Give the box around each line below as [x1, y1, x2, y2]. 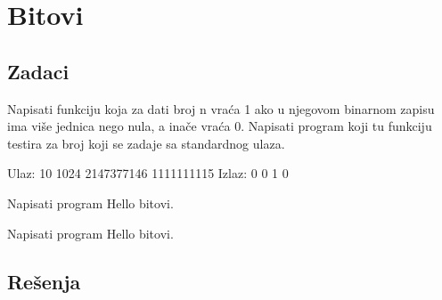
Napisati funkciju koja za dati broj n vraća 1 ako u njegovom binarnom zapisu [7, 99, 435, 118]
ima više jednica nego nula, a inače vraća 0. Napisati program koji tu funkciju [7, 117, 432, 135]
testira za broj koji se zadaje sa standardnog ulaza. [7, 134, 285, 152]
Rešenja [7, 267, 81, 295]
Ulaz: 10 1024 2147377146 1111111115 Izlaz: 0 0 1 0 [7, 164, 289, 182]
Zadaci [7, 57, 70, 85]
